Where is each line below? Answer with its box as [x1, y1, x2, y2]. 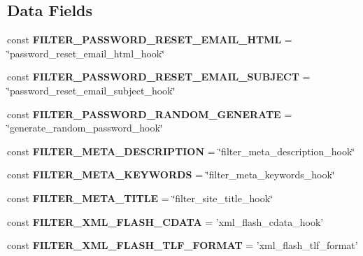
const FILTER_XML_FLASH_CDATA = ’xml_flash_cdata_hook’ [7, 214, 324, 229]
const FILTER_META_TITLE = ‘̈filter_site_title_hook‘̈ [7, 190, 273, 205]
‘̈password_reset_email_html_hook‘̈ [7, 45, 165, 60]
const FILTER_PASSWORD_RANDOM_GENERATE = [7, 106, 292, 121]
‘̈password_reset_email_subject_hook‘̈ [7, 83, 176, 97]
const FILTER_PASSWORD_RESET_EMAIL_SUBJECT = [7, 69, 311, 84]
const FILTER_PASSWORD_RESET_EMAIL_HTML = [7, 32, 292, 47]
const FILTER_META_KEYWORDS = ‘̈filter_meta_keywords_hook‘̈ [7, 167, 335, 182]
